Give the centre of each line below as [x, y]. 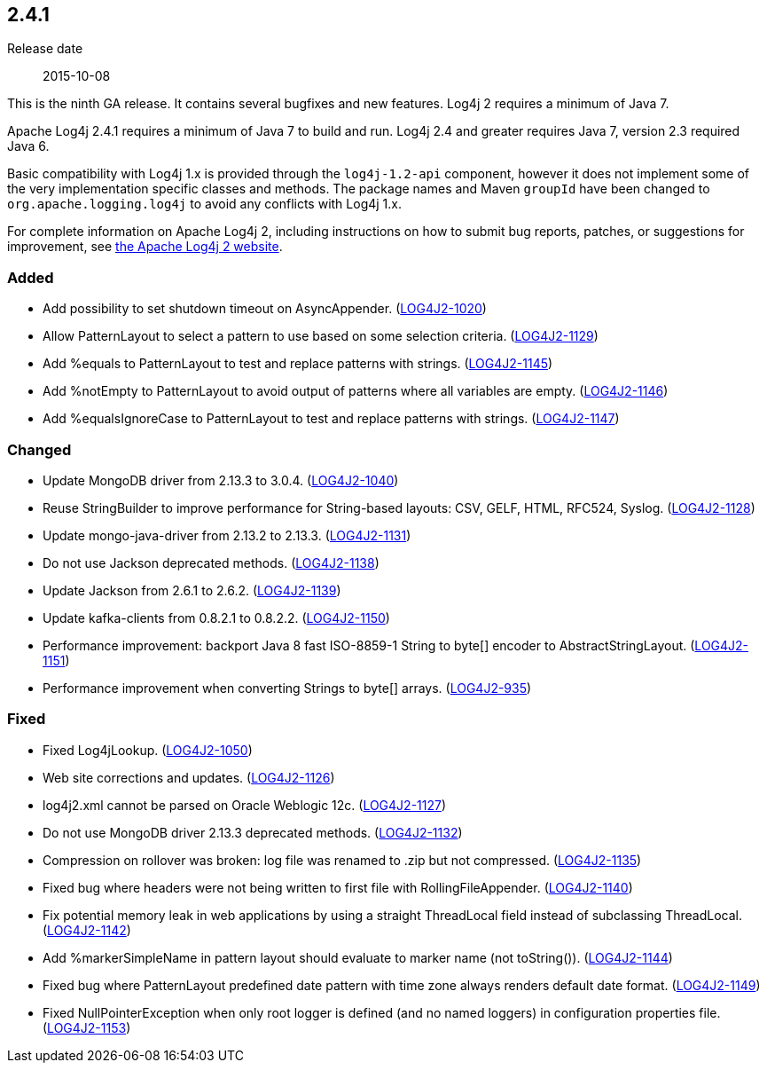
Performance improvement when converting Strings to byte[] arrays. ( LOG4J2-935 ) [287, 688]
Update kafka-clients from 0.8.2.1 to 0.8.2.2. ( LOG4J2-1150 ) [216, 618]
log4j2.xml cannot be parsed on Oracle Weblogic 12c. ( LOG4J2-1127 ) [245, 805]
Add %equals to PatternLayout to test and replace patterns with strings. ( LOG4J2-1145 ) [298, 364]
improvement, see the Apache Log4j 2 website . [145, 247]
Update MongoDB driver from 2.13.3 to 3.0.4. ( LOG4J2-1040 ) [221, 480]
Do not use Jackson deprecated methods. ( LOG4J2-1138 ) [211, 563]
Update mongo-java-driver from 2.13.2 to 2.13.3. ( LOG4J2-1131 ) [227, 535]
